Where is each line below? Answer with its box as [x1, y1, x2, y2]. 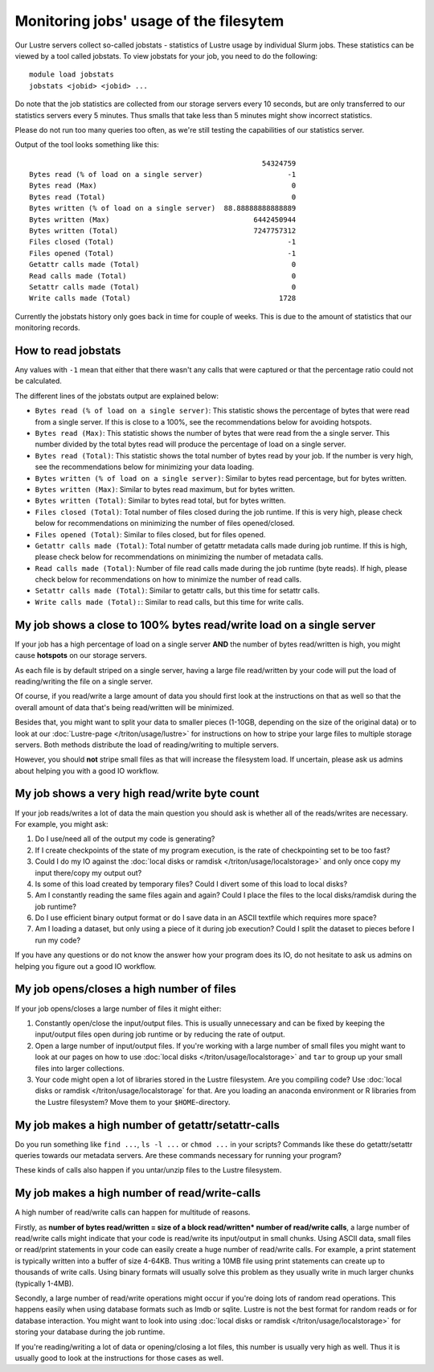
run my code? [35, 935, 80, 945]
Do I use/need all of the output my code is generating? [35, 834, 215, 844]
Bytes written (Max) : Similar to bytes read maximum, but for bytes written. [35, 484, 296, 494]
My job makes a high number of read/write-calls [14, 1186, 261, 1200]
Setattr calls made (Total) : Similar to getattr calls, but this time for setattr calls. [35, 585, 321, 595]
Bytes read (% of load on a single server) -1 [29, 170, 297, 179]
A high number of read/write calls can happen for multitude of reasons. [14, 1207, 251, 1218]
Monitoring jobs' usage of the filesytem [14, 12, 285, 30]
